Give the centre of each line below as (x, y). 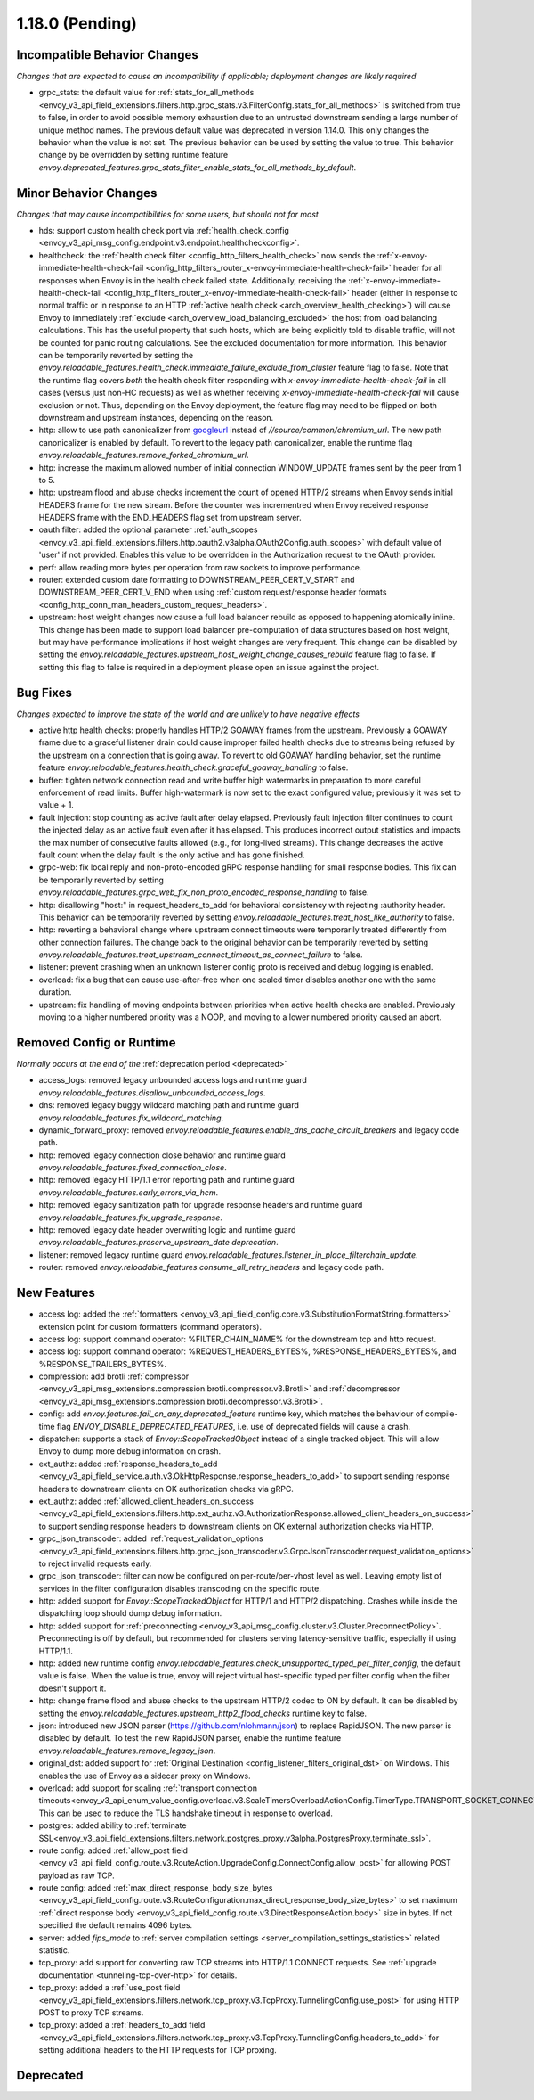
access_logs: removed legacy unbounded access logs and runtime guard (173, 1080)
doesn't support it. (73, 1688)
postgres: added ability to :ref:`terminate (113, 1825)
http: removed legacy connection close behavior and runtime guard (162, 1155)
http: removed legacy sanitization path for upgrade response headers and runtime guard (201, 1205)
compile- (441, 1414)
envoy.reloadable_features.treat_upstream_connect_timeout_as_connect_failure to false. (201, 955)
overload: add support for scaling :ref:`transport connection (148, 1788)
